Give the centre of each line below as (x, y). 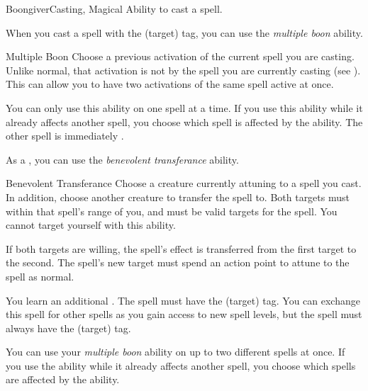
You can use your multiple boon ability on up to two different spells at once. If (175, 352)
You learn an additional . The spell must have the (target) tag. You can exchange (183, 300)
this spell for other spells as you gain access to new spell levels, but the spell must (184, 314)
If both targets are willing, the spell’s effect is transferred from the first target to (181, 248)
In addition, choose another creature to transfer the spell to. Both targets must (178, 197)
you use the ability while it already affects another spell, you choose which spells (181, 365)
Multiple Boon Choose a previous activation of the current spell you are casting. (180, 56)
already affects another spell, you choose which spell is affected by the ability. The (184, 121)
